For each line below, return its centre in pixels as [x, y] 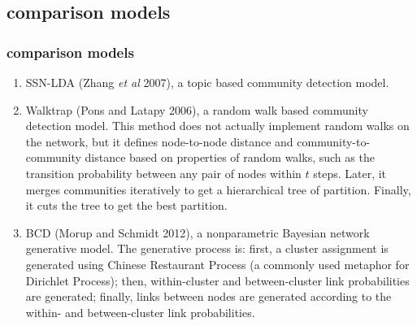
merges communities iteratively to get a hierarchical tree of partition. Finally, [218, 189]
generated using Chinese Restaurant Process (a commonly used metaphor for [217, 264]
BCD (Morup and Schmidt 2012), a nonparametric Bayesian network [198, 232]
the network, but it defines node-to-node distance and [159, 141]
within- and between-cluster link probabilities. [140, 312]
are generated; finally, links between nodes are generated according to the [208, 296]
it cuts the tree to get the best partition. [126, 205]
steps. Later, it [350, 173]
